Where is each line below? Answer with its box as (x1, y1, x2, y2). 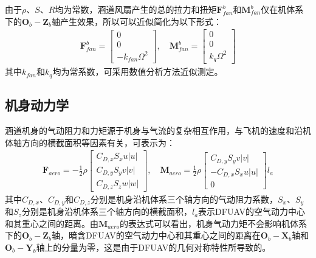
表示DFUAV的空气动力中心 (198, 205, 305, 218)
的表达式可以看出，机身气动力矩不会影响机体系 (120, 217, 307, 229)
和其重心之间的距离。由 (5, 217, 98, 229)
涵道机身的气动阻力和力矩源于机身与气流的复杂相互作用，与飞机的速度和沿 (5, 124, 303, 136)
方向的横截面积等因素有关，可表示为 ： (21, 136, 175, 148)
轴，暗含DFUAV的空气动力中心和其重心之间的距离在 (52, 229, 261, 242)
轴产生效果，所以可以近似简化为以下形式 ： (52, 15, 222, 27)
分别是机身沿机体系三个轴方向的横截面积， (21, 205, 192, 218)
